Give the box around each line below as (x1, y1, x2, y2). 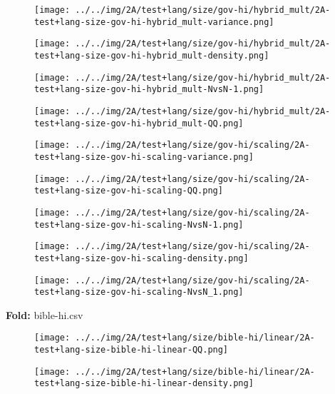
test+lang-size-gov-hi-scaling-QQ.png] (34, 186, 223, 196)
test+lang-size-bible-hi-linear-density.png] (34, 378, 254, 389)
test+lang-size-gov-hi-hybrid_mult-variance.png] (34, 16, 274, 27)
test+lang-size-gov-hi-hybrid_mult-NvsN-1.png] (34, 84, 264, 95)
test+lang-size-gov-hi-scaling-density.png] (34, 253, 249, 263)
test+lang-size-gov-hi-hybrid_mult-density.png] (34, 50, 269, 61)
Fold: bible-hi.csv (6, 307, 83, 322)
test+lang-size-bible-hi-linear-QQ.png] (34, 345, 229, 355)
